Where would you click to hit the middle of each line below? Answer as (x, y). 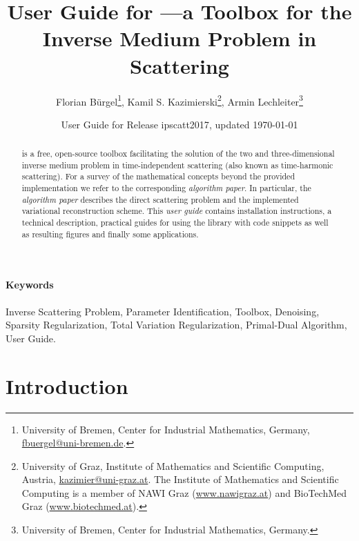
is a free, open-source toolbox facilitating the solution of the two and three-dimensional (178, 154)
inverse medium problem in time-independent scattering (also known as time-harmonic (177, 165)
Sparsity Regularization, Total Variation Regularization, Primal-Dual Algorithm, (176, 325)
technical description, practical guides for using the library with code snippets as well (175, 223)
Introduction (67, 385)
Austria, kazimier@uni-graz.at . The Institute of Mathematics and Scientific (180, 479)
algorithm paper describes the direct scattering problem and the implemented (160, 199)
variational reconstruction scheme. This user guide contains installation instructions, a (177, 211)
